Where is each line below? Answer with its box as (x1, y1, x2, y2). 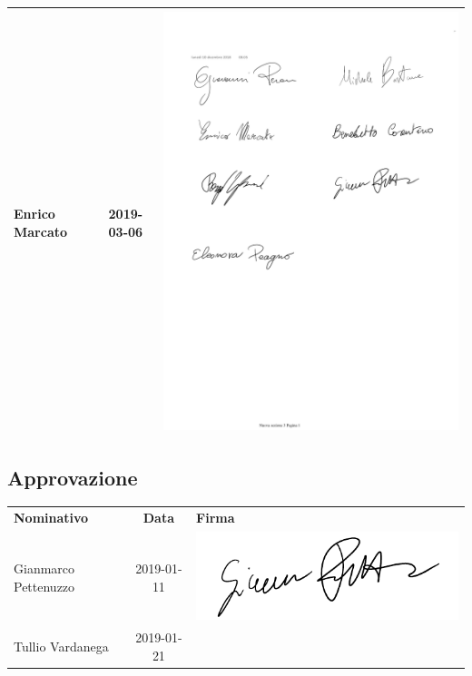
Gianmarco (14, 559, 75, 578)
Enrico (14, 203, 55, 222)
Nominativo (14, 508, 89, 527)
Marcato (14, 221, 68, 240)
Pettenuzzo (14, 576, 75, 595)
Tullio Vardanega (14, 637, 109, 655)
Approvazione (7, 463, 138, 491)
